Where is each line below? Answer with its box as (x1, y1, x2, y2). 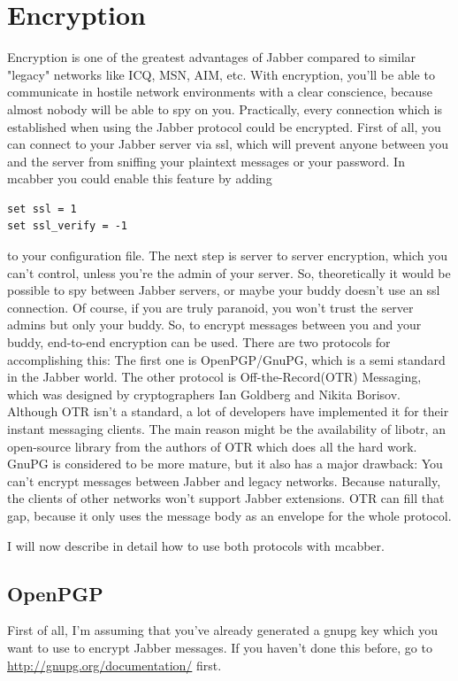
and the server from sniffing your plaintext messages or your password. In (7, 151, 405, 170)
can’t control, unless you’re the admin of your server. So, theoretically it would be (7, 263, 451, 282)
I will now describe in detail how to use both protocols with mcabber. (7, 536, 385, 554)
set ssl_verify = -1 (7, 220, 128, 233)
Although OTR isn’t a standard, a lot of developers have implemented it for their (7, 402, 449, 421)
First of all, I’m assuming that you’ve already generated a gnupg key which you (7, 621, 439, 639)
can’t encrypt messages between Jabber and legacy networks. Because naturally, (7, 471, 441, 490)
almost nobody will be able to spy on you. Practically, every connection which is (7, 99, 443, 118)
